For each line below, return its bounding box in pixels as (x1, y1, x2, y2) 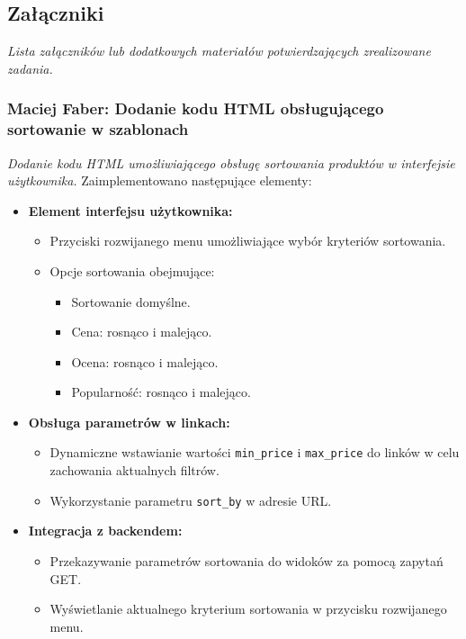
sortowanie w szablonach (7, 118, 189, 140)
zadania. (7, 58, 53, 77)
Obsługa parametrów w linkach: (28, 412, 230, 431)
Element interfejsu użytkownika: (28, 201, 233, 220)
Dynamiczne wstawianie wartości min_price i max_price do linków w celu (49, 443, 460, 462)
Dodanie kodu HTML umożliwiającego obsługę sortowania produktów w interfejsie (7, 153, 455, 172)
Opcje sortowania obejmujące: (49, 261, 215, 280)
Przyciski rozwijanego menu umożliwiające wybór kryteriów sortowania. (49, 231, 446, 250)
